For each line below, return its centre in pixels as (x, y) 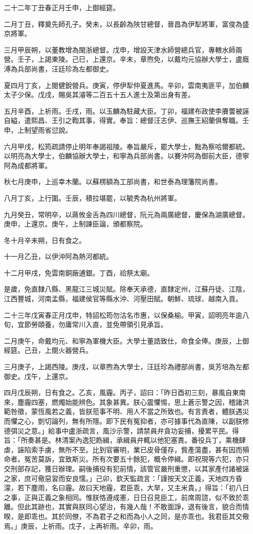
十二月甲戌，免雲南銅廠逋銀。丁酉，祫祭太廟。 (79, 272)
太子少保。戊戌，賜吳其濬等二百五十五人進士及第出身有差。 (99, 95)
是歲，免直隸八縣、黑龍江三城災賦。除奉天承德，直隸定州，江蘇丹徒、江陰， (126, 289)
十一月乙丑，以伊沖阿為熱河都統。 (58, 256)
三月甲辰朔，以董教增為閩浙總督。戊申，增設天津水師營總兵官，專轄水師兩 (123, 49)
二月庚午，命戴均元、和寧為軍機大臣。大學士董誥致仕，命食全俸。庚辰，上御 (126, 340)
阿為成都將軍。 (28, 165)
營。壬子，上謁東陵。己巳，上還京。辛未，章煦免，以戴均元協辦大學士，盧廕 (126, 59)
